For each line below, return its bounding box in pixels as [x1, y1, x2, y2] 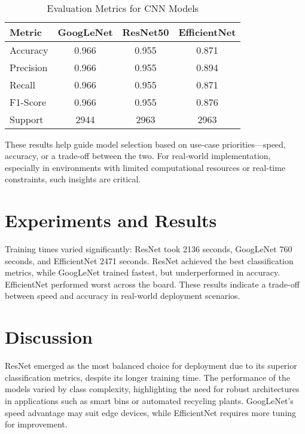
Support [10, 112, 44, 126]
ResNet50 [122, 25, 169, 39]
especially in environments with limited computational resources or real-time [5, 161, 286, 173]
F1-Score [10, 94, 47, 109]
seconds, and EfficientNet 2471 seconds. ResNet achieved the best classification [5, 254, 294, 267]
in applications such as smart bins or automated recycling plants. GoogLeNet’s [5, 394, 294, 407]
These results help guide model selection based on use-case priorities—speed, [5, 137, 286, 150]
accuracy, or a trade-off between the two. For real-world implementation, [5, 149, 271, 162]
